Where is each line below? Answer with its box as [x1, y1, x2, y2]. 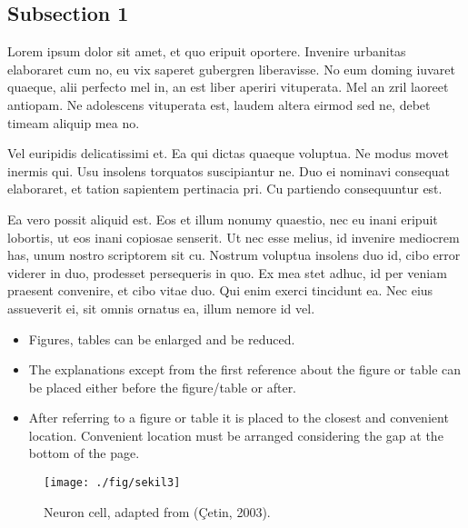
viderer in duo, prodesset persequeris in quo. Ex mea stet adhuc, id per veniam [7, 263, 447, 282]
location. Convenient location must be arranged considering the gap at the [28, 425, 443, 444]
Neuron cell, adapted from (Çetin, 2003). [44, 502, 271, 521]
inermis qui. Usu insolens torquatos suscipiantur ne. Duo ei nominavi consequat [7, 161, 451, 180]
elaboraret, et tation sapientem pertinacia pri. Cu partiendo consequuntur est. [7, 179, 443, 198]
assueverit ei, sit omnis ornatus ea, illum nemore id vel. [7, 298, 315, 317]
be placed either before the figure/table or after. [28, 377, 297, 396]
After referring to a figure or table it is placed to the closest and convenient [28, 408, 449, 427]
